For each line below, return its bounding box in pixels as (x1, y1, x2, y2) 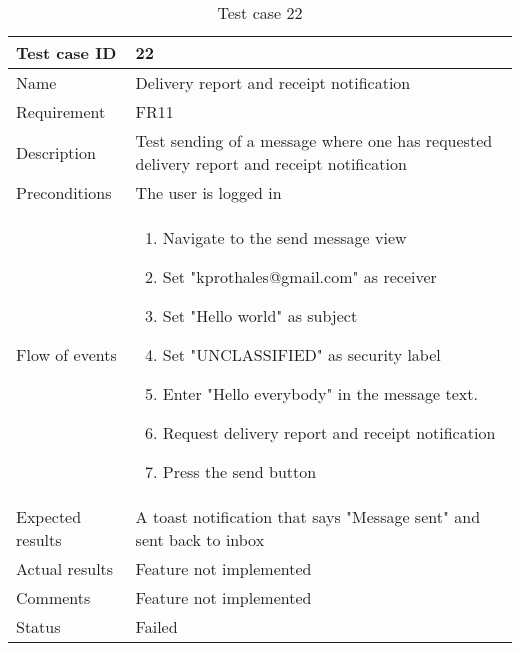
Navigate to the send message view (162, 226, 407, 249)
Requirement (16, 100, 106, 123)
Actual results (16, 557, 114, 580)
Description (16, 140, 96, 164)
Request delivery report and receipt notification (162, 421, 496, 444)
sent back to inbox (135, 528, 265, 551)
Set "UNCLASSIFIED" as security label (162, 343, 441, 366)
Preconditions (16, 181, 112, 204)
